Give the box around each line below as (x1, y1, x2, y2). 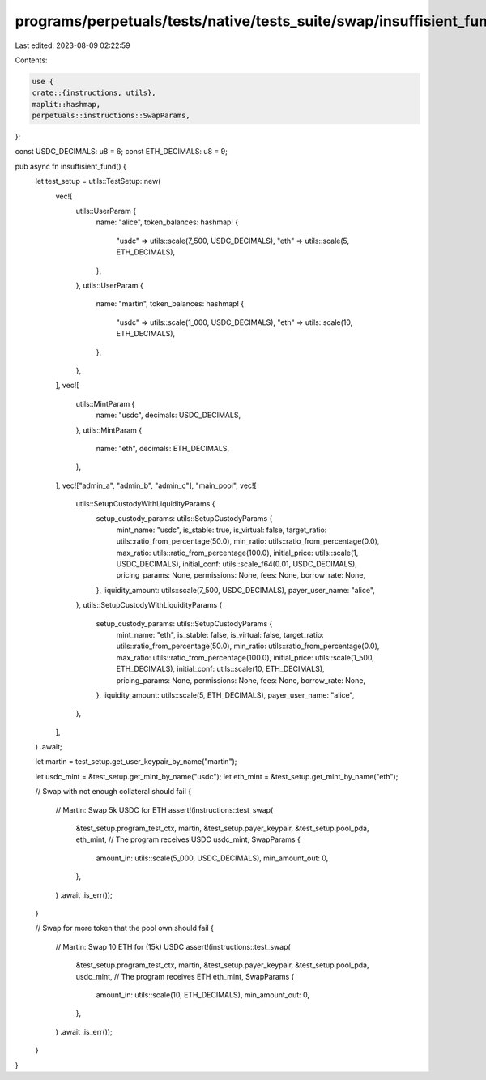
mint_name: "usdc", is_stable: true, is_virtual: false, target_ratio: (116, 525, 327, 535)
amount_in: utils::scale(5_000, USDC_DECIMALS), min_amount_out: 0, (96, 853, 329, 863)
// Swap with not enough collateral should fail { (35, 787, 192, 796)
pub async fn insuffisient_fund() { (15, 161, 127, 171)
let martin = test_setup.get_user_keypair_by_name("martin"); (35, 757, 237, 766)
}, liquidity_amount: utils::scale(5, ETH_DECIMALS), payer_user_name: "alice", (96, 689, 355, 700)
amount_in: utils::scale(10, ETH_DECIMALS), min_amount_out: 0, (96, 989, 309, 1000)
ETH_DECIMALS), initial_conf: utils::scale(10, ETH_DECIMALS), (116, 664, 325, 674)
